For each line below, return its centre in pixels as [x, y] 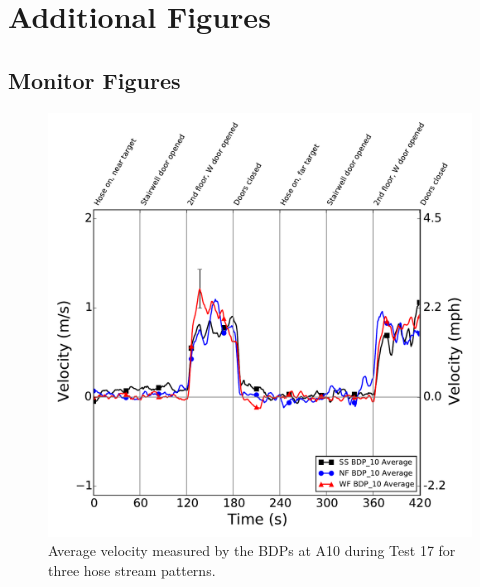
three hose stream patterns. [132, 569]
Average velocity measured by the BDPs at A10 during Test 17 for [252, 550]
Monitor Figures [94, 79]
